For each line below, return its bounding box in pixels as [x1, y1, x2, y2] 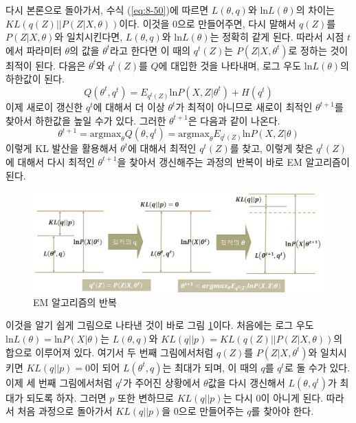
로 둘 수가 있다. [284, 360, 351, 374]
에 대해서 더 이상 [93, 100, 165, 114]
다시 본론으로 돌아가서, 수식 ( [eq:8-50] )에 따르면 [5, 3, 209, 17]
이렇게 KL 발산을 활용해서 [5, 141, 118, 155]
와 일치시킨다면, [54, 30, 123, 44]
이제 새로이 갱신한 [5, 100, 83, 114]
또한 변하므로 [118, 390, 174, 404]
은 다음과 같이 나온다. [188, 113, 280, 127]
